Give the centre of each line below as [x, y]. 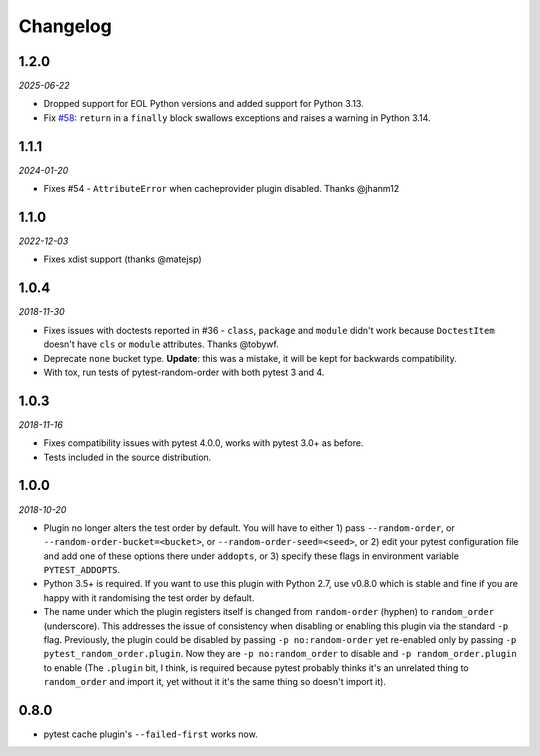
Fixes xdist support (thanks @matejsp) [122, 259]
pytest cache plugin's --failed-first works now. [151, 734]
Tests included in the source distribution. [127, 457]
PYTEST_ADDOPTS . [82, 570]
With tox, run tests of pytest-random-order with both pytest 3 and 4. [184, 372]
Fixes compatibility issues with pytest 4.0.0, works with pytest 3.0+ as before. [203, 443]
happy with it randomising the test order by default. [149, 597]
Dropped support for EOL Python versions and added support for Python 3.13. [203, 104]
